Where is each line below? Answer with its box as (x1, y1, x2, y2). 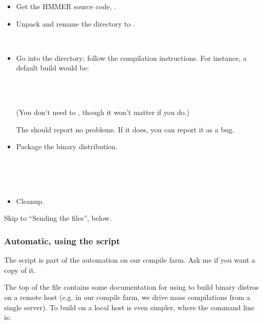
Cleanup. (16, 195, 44, 206)
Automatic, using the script (4, 234, 120, 247)
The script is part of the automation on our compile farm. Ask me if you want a (4, 254, 255, 265)
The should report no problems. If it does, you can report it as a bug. (16, 124, 235, 134)
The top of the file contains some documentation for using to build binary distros (4, 282, 259, 292)
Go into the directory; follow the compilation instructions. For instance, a (16, 52, 247, 63)
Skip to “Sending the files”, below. (4, 213, 112, 223)
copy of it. (4, 264, 36, 275)
